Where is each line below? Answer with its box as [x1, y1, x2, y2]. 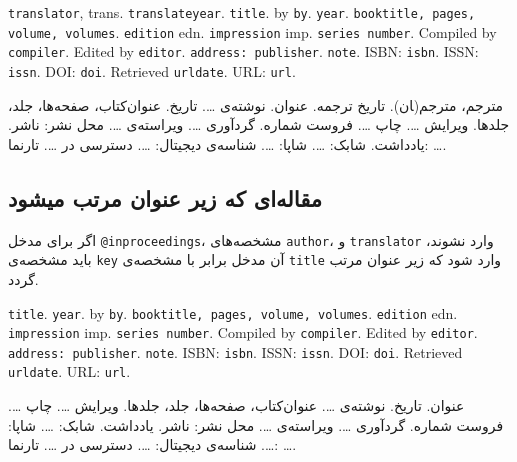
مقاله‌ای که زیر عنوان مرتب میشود [8, 182, 323, 213]
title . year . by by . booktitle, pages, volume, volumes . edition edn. [8, 302, 458, 323]
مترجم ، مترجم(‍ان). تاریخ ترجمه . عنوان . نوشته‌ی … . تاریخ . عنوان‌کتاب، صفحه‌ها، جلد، [8, 94, 504, 115]
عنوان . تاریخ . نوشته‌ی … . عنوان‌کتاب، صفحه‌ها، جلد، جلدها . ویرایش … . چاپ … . [8, 395, 465, 416]
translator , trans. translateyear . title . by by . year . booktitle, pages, [8, 2, 476, 22]
